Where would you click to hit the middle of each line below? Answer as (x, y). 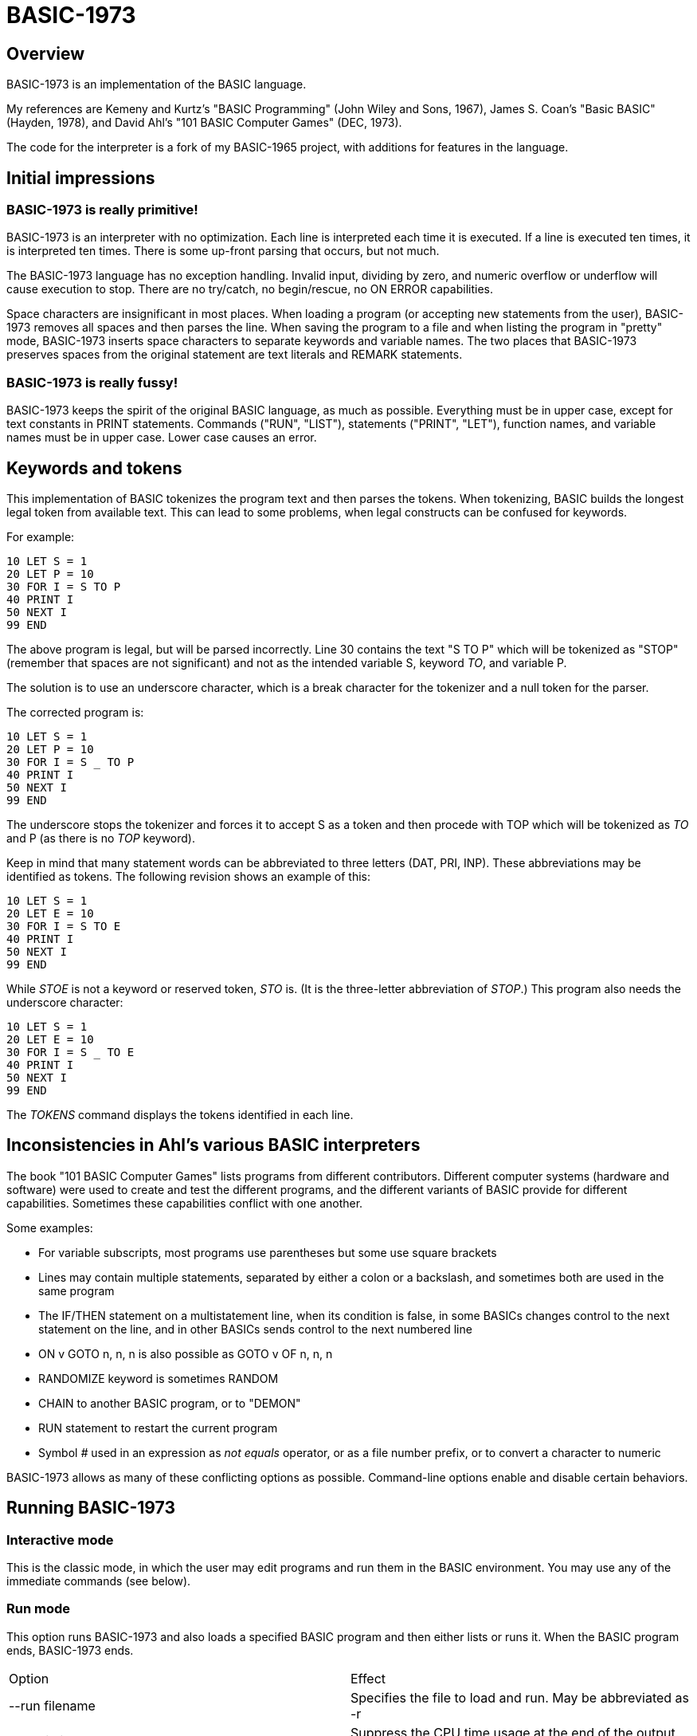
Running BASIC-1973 (91, 1508)
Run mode (39, 1609)
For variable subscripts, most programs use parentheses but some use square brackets (268, 1252)
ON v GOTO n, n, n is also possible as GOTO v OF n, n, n (186, 1353)
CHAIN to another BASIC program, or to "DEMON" (170, 1403)
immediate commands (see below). (99, 1581)
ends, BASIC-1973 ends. (70, 1650)
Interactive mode (60, 1540)
